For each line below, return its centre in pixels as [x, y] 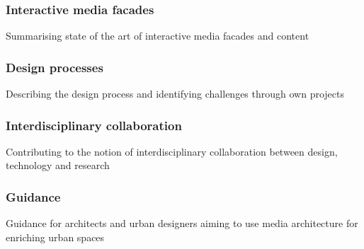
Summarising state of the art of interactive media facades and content [158, 36]
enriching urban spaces [55, 237]
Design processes [55, 67]
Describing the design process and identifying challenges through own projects [175, 94]
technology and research [58, 165]
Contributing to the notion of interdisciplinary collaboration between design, [172, 151]
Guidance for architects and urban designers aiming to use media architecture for [182, 223]
